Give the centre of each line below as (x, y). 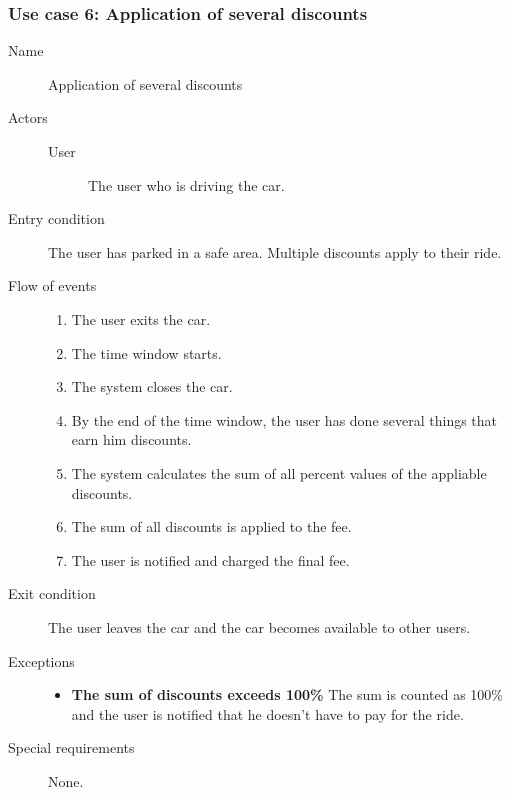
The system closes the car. (152, 386)
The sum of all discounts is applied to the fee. (211, 526)
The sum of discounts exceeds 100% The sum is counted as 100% (287, 694)
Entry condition (56, 218)
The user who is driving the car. (186, 184)
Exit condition (52, 593)
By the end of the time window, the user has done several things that (284, 419)
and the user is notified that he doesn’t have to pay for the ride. (267, 713)
